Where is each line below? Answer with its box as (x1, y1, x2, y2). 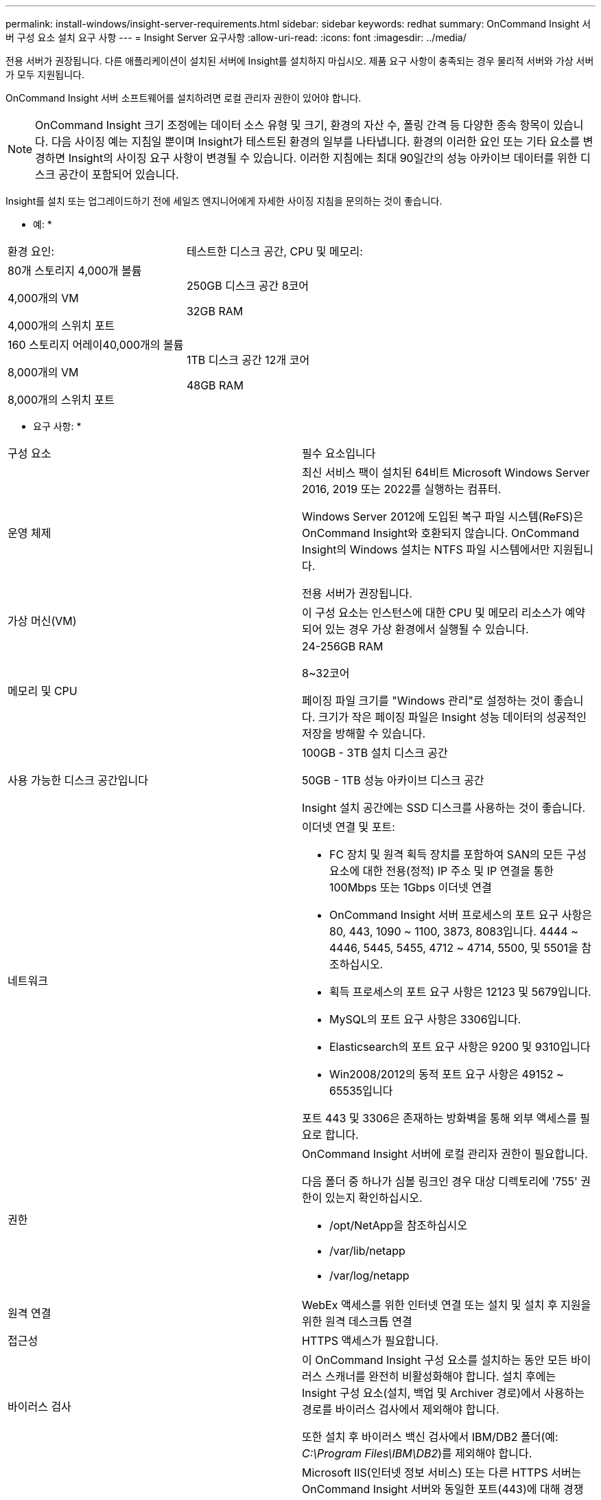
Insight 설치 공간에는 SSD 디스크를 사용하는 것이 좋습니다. (302, 801, 586, 815)
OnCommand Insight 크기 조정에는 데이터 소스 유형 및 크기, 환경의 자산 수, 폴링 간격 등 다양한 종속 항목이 (35, 118, 550, 132)
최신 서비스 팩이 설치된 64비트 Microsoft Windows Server (302, 466, 590, 479)
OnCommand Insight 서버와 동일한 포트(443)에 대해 (302, 1482, 561, 1496)
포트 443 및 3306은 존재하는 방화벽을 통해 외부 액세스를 (302, 1111, 577, 1125)
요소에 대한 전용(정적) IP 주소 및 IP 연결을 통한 (329, 864, 554, 878)
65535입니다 (329, 1084, 393, 1098)
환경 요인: (8, 245, 54, 258)
